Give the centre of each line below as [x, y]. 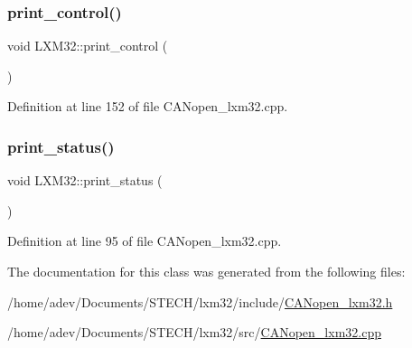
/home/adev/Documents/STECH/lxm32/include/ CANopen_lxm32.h [200, 301]
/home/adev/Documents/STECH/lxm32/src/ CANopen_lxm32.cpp [194, 332]
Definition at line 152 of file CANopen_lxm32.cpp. [148, 106]
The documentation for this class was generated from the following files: [206, 271]
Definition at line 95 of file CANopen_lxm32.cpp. [145, 241]
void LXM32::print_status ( [85, 180]
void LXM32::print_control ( [88, 46]
